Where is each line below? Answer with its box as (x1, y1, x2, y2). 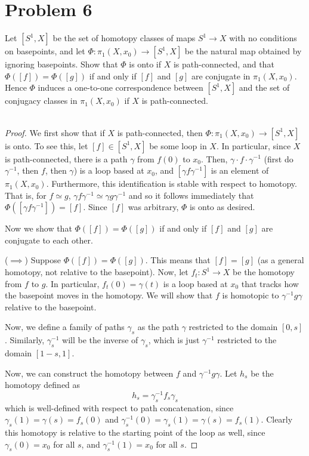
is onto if (129, 58, 162, 70)
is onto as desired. (189, 201, 255, 213)
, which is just (148, 334, 200, 346)
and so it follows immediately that (128, 189, 254, 201)
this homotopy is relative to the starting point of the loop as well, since (5, 426, 265, 439)
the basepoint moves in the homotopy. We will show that (5, 289, 213, 301)
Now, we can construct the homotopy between (5, 366, 174, 379)
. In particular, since (216, 139, 291, 152)
